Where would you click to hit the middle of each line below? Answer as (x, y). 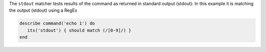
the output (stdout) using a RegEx (43, 10)
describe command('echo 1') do (57, 24)
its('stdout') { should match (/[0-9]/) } (79, 30)
